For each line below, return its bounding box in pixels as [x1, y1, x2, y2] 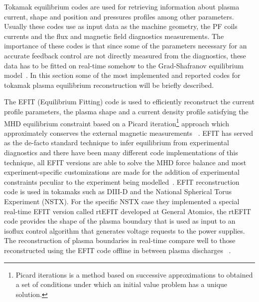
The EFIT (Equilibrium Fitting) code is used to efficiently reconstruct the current [4, 96, 255, 107]
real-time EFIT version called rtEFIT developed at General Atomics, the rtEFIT [4, 206, 251, 216]
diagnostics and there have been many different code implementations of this [4, 147, 238, 157]
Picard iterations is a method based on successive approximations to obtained [15, 269, 253, 280]
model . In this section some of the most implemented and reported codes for [4, 70, 241, 80]
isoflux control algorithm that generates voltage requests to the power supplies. [4, 225, 245, 236]
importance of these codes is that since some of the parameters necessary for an [4, 40, 247, 51]
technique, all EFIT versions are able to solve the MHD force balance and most [4, 157, 247, 167]
